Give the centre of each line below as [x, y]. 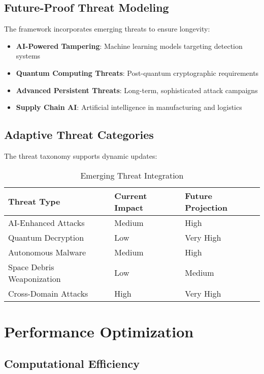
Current [131, 195]
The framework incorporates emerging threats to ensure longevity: [107, 29]
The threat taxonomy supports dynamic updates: [81, 155]
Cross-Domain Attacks [48, 293]
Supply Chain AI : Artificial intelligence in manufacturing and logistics [129, 107]
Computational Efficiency [72, 364]
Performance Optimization [99, 331]
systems [28, 56]
